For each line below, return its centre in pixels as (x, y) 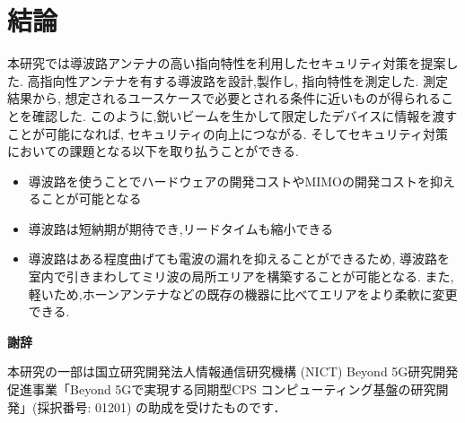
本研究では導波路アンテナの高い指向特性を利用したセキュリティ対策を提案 (227, 63)
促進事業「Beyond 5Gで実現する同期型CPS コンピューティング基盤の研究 (222, 389)
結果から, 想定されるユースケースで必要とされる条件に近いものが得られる (224, 98)
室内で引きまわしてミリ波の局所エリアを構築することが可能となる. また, (241, 276)
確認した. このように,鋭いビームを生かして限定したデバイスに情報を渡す (245, 115)
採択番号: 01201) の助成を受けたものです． (162, 406)
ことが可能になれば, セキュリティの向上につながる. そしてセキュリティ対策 (228, 133)
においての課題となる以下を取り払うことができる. (153, 151)
